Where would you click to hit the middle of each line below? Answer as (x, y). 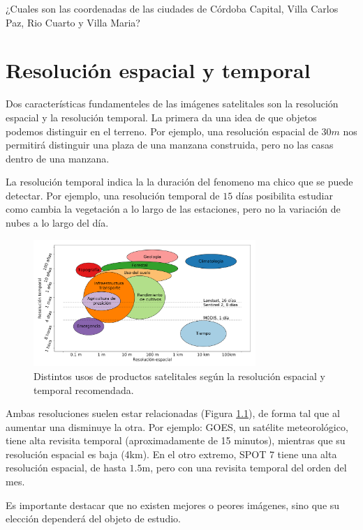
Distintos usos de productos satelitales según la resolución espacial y (179, 376)
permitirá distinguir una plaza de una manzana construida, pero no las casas (170, 145)
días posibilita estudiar (284, 195)
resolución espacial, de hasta (66, 468)
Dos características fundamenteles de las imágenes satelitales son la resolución (172, 104)
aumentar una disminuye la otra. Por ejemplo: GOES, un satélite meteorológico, (177, 426)
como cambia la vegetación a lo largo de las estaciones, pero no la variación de (173, 209)
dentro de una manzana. (58, 158)
